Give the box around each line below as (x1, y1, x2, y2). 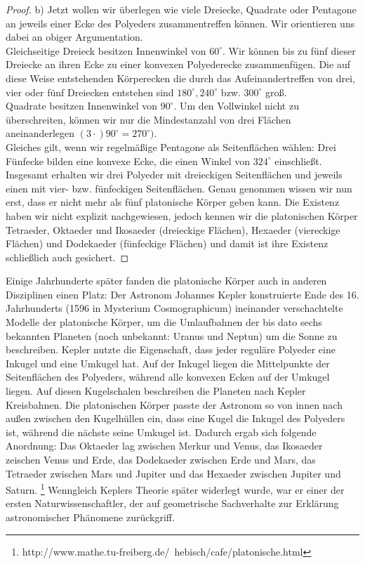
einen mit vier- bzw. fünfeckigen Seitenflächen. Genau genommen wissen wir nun (6, 181, 352, 195)
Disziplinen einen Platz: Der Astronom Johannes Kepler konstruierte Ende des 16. (6, 287, 359, 301)
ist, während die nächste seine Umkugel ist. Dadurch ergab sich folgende (6, 424, 317, 439)
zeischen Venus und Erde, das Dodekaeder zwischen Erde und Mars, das (6, 452, 316, 466)
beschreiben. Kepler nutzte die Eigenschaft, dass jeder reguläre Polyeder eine (6, 342, 336, 357)
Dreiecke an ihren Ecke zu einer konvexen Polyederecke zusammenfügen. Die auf (6, 57, 350, 72)
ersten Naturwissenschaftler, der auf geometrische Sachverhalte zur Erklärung (6, 496, 339, 511)
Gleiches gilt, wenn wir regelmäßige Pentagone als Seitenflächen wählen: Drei (6, 139, 336, 154)
